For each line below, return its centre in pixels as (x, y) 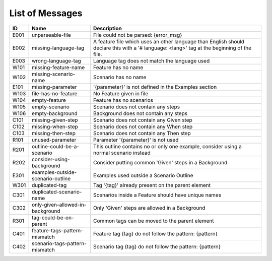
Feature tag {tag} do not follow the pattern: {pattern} (156, 233)
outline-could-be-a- (55, 146)
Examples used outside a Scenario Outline (143, 175)
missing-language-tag (58, 48)
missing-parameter (54, 87)
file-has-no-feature (54, 93)
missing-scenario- (53, 74)
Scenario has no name (120, 77)
